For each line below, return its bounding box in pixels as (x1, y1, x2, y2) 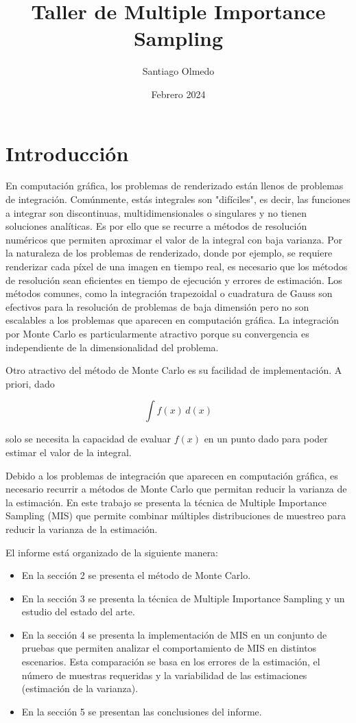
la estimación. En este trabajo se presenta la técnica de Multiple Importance (5, 495, 327, 509)
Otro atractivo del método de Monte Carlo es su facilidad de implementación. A (5, 363, 342, 377)
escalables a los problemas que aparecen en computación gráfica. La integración (5, 313, 339, 327)
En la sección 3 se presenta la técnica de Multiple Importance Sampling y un (21, 591, 345, 605)
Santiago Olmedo (142, 64, 215, 78)
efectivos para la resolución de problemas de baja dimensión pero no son (5, 299, 309, 313)
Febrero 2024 (151, 86, 206, 101)
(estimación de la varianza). (21, 681, 139, 696)
